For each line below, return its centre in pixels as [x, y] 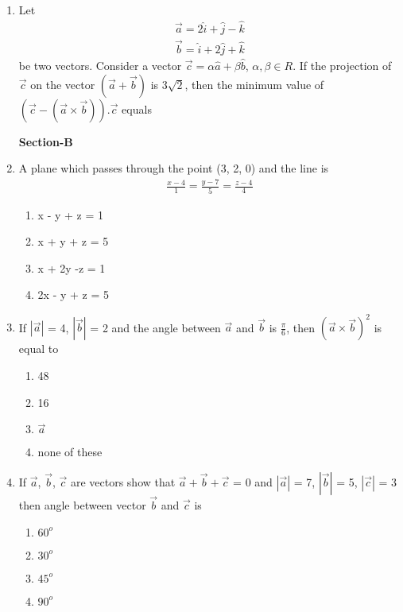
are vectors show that [123, 481]
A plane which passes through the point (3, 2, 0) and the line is [174, 168]
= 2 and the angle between [155, 327]
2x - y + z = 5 [74, 294]
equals [137, 108]
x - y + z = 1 [71, 214]
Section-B [46, 141]
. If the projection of [342, 66]
